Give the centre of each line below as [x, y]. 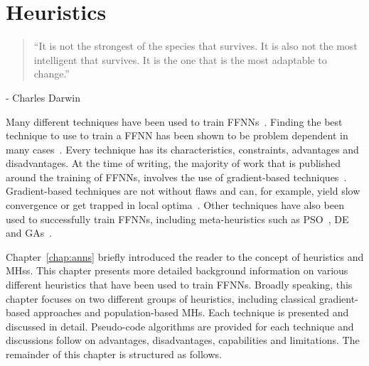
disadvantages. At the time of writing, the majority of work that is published [173, 163]
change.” [52, 74]
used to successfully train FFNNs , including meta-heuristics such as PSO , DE [177, 219]
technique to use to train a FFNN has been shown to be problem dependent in [177, 135]
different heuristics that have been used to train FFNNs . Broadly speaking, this [179, 285]
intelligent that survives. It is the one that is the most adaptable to [180, 59]
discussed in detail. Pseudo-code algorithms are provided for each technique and [180, 326]
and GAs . [29, 233]
